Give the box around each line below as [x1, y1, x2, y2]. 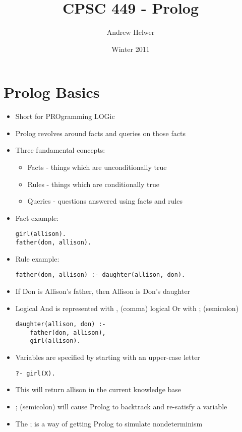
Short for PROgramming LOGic [15, 111, 115, 121]
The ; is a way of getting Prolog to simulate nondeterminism [15, 418, 203, 428]
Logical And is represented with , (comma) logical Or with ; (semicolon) [15, 302, 239, 313]
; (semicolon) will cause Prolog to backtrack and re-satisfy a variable [15, 401, 227, 411]
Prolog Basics [4, 82, 100, 102]
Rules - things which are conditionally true [27, 178, 159, 189]
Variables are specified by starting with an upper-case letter [15, 352, 200, 362]
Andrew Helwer [106, 27, 155, 37]
